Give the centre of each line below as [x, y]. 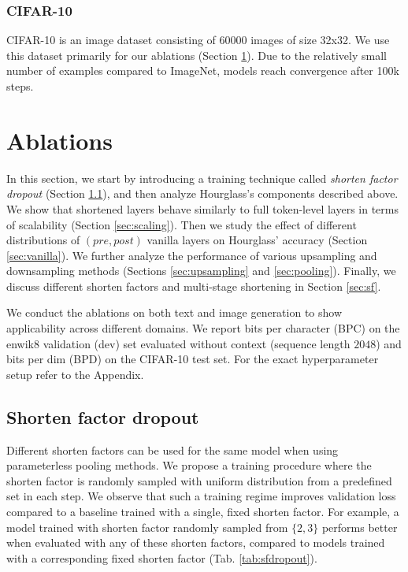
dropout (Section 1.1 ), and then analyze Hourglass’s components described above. [202, 193]
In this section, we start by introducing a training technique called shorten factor [202, 178]
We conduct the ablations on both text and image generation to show [174, 312]
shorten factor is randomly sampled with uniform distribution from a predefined [199, 480]
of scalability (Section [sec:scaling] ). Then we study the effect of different [182, 224]
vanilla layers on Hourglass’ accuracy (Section [257, 240]
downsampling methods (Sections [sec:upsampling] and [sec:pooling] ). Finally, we [201, 271]
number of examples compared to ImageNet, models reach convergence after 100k [203, 71]
